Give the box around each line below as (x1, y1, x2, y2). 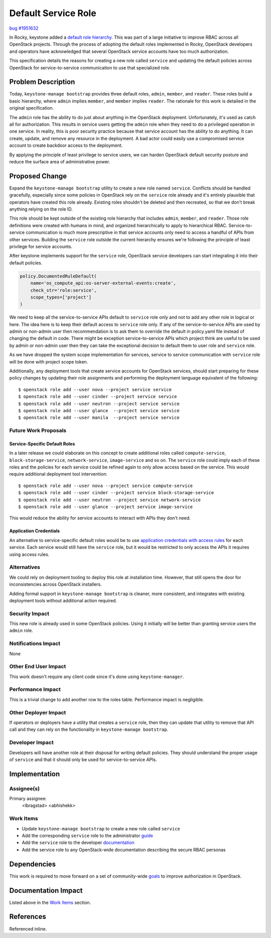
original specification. (9, 105, 54, 111)
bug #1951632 (9, 25, 39, 31)
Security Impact (9, 610, 50, 617)
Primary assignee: (9, 796, 47, 802)
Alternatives (9, 564, 40, 571)
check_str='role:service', (30, 287, 97, 293)
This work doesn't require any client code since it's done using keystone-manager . (9, 674, 184, 680)
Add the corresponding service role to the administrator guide (22, 832, 153, 838)
